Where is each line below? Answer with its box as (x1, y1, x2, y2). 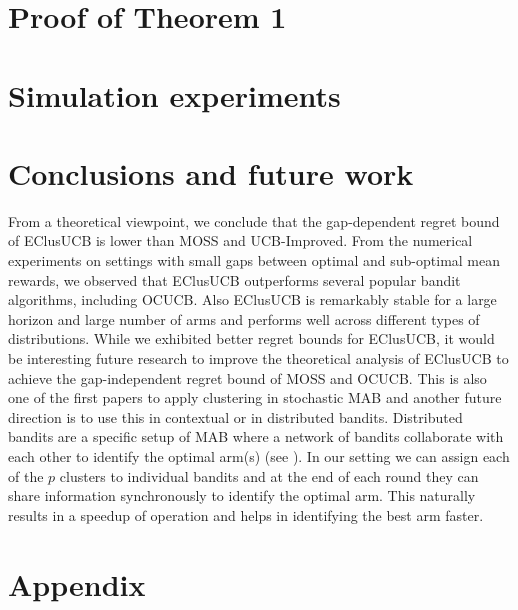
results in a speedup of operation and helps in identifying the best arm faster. (8, 504, 484, 525)
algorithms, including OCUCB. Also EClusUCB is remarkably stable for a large (8, 289, 497, 310)
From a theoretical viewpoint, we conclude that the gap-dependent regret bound (8, 210, 500, 231)
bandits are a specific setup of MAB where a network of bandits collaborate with (8, 426, 504, 447)
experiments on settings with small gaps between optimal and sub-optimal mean (8, 250, 501, 271)
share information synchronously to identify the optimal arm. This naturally (8, 485, 476, 506)
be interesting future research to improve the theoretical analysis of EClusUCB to (8, 348, 509, 369)
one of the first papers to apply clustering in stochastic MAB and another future (8, 387, 502, 408)
